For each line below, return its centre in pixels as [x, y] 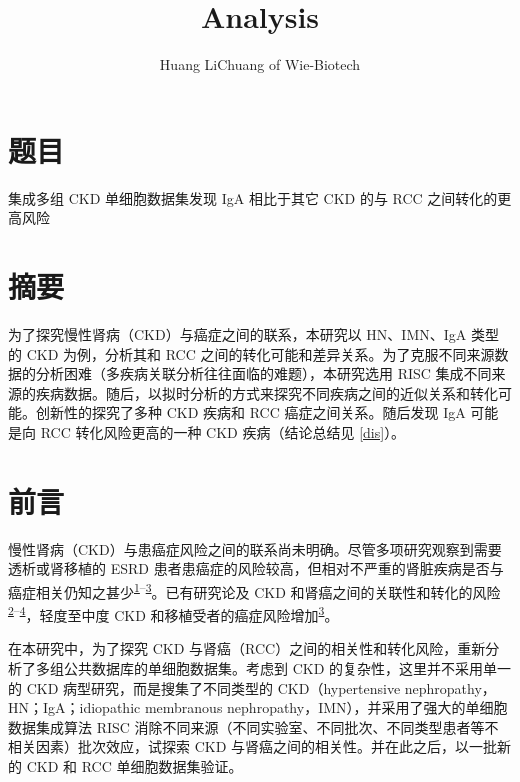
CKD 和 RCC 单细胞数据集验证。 [134, 765]
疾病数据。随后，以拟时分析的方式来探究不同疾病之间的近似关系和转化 [266, 392]
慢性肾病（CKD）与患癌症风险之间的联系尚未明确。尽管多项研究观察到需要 [255, 548]
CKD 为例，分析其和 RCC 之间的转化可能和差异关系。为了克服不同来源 [260, 353]
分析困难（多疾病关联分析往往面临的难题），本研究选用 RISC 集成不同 [263, 373]
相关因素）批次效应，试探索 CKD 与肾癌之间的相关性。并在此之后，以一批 [253, 746]
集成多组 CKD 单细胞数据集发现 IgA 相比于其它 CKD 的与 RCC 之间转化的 [253, 197]
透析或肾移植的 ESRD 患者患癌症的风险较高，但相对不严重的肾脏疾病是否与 [256, 568]
